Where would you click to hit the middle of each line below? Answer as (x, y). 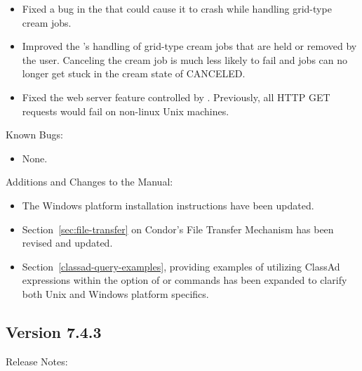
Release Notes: (37, 361)
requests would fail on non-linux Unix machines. (126, 111)
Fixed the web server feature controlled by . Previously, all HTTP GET (176, 97)
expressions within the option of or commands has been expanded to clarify (185, 280)
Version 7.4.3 (54, 331)
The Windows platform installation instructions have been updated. (168, 205)
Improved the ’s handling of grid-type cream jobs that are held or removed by (189, 46)
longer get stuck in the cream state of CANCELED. (134, 73)
